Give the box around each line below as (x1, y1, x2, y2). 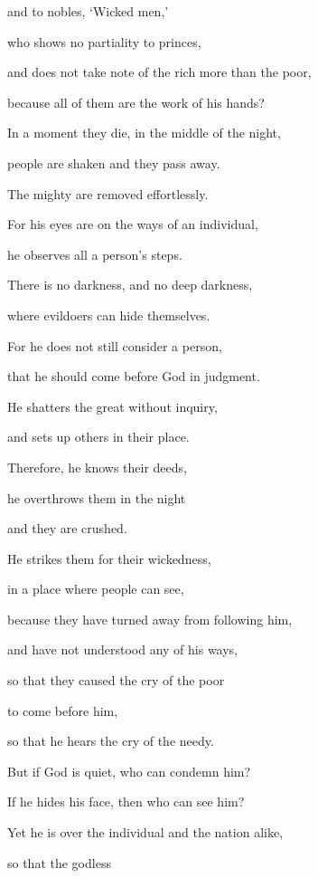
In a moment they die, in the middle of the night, (7, 123, 281, 142)
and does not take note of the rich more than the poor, (7, 62, 312, 81)
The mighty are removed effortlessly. (7, 184, 209, 203)
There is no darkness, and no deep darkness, (7, 275, 253, 294)
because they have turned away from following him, (7, 609, 293, 628)
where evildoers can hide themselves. (7, 305, 210, 324)
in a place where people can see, (7, 579, 184, 598)
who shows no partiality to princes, (7, 32, 201, 51)
